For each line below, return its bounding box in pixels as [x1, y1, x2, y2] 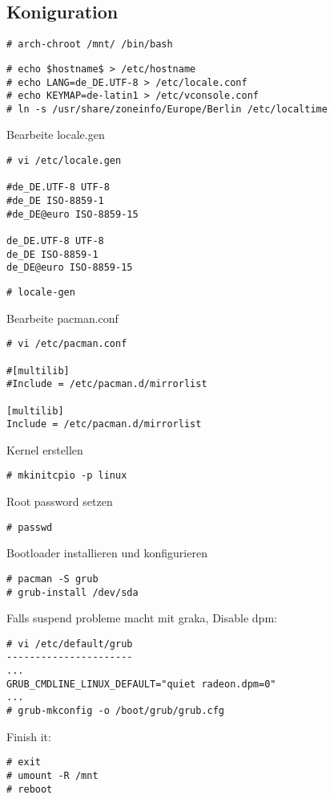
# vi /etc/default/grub [6, 638, 133, 650]
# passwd [6, 521, 53, 533]
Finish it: [6, 728, 51, 744]
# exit [6, 756, 41, 768]
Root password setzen [6, 493, 113, 510]
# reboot [6, 783, 53, 795]
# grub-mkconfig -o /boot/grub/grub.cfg [6, 705, 225, 717]
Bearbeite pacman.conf [6, 309, 119, 326]
